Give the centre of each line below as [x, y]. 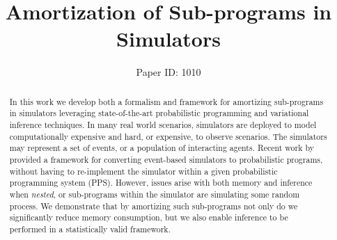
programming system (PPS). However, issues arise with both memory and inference [161, 183]
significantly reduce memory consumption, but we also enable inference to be [149, 217]
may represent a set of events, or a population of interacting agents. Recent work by [162, 148]
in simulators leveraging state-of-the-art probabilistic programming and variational [159, 113]
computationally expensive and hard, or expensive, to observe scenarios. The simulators [168, 136]
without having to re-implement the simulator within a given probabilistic [143, 171]
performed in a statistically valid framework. [90, 229]
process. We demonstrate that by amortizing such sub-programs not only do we [154, 206]
